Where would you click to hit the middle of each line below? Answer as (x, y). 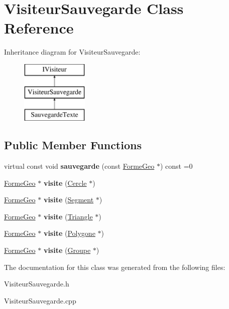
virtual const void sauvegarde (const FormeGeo (79, 166)
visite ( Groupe (67, 250)
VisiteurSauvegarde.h (37, 284)
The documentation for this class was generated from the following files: (115, 267)
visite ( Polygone (69, 233)
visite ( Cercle (65, 183)
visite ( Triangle (68, 216)
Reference (39, 28)
